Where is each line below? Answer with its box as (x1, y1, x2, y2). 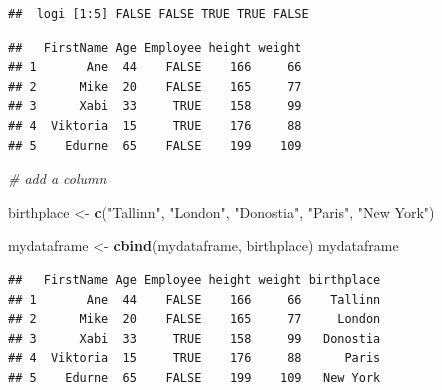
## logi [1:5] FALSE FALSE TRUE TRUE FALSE (8, 7, 309, 21)
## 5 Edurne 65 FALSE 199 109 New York (8, 370, 381, 385)
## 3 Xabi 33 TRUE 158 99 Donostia (8, 331, 381, 346)
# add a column (8, 168, 107, 189)
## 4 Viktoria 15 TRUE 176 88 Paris (8, 351, 381, 366)
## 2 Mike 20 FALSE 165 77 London (8, 312, 381, 327)
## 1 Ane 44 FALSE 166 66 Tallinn (8, 292, 381, 307)
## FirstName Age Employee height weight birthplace (8, 272, 381, 287)
